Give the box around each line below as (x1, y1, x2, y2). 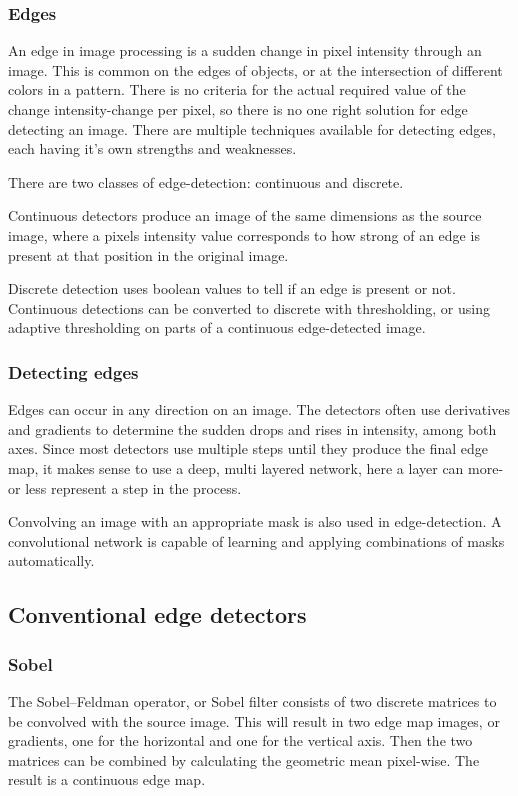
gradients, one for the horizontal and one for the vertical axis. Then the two (8, 730, 473, 751)
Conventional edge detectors (8, 599, 307, 630)
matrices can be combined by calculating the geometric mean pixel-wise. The (8, 749, 480, 770)
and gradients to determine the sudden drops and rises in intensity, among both (8, 418, 497, 439)
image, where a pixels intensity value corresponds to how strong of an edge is (8, 224, 480, 245)
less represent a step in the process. (25, 477, 242, 498)
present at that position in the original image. (8, 244, 289, 265)
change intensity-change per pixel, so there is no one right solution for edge (8, 99, 468, 119)
